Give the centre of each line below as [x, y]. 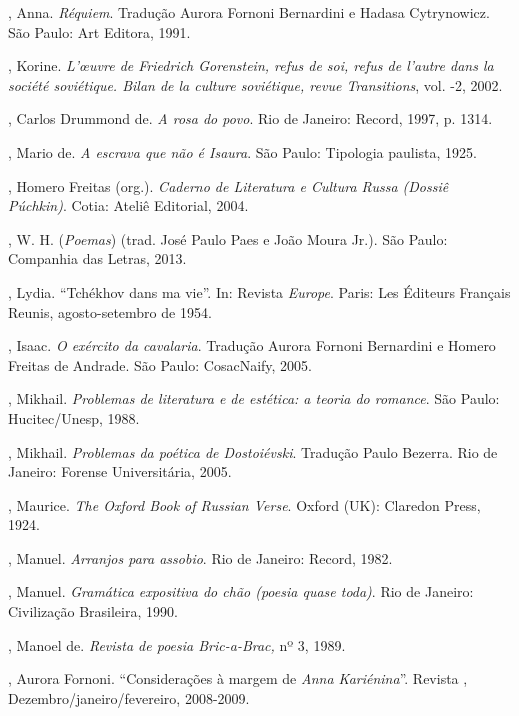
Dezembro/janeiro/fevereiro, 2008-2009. [129, 697]
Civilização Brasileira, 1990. [93, 611]
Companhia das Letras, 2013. [97, 258]
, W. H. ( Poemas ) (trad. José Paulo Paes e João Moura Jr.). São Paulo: [228, 238]
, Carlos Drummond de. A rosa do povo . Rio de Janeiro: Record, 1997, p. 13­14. [250, 118]
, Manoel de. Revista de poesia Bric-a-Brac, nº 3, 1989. [177, 644]
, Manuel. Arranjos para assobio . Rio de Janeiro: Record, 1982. [200, 557]
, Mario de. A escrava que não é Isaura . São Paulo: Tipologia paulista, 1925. [242, 151]
